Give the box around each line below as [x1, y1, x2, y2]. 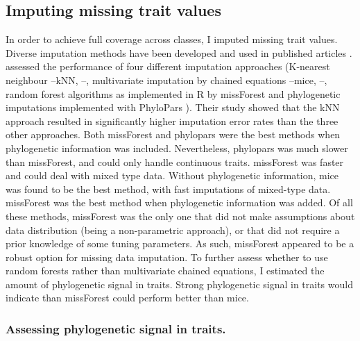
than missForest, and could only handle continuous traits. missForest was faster [6, 154, 344, 169]
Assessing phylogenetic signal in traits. [6, 320, 226, 337]
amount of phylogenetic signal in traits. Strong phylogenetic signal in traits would [6, 276, 353, 291]
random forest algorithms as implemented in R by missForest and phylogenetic [6, 86, 341, 101]
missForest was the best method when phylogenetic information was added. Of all [6, 195, 353, 210]
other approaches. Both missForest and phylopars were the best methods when [6, 127, 341, 142]
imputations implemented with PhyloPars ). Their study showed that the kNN [6, 100, 340, 115]
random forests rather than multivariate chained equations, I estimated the [6, 263, 325, 278]
